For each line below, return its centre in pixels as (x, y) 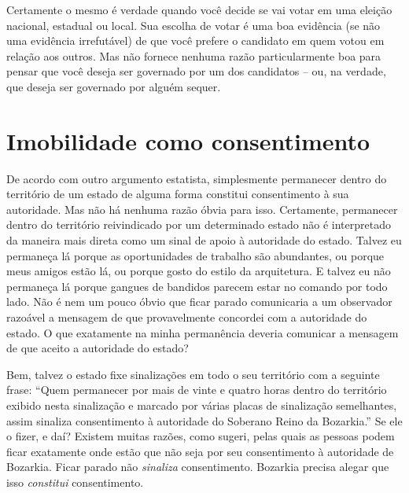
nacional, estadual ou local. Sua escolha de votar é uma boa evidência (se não (193, 25)
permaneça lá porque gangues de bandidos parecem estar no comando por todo (197, 286)
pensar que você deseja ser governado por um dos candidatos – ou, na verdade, (196, 71)
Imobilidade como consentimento (188, 140)
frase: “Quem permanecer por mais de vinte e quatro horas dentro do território (197, 390)
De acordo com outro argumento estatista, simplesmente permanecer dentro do (197, 178)
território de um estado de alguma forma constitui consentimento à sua (178, 194)
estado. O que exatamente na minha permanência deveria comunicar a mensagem (203, 332)
